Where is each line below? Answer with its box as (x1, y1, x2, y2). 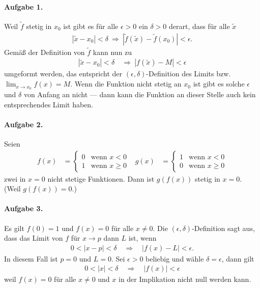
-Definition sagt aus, (192, 222, 255, 233)
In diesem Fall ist (4, 253, 58, 264)
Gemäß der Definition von (4, 46, 85, 57)
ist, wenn (128, 233, 157, 243)
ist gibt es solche (193, 78, 245, 89)
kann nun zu (93, 46, 132, 57)
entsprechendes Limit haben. (4, 99, 93, 109)
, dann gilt (221, 253, 254, 264)
